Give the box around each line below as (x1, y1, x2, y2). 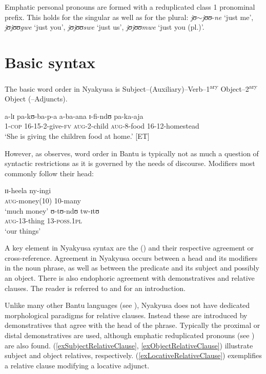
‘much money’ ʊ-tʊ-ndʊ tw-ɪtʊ (5, 205, 99, 216)
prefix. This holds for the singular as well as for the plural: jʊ (5, 11, 197, 22)
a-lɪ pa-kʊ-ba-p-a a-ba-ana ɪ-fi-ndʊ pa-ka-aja (5, 110, 144, 121)
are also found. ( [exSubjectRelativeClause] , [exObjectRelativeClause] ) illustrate (5, 340, 253, 350)
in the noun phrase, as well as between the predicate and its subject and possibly (5, 262, 259, 273)
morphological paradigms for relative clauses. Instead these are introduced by (5, 309, 248, 320)
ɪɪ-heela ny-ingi (5, 185, 51, 196)
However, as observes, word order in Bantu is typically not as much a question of (5, 148, 259, 158)
